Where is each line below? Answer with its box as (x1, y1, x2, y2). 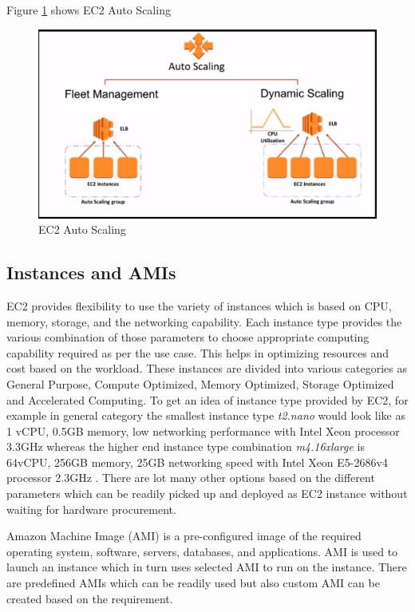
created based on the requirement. (6, 590, 173, 606)
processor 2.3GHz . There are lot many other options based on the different (6, 469, 375, 486)
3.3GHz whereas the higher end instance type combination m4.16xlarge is (6, 438, 365, 455)
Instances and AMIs (6, 260, 176, 285)
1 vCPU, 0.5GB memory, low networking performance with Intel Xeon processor (6, 422, 400, 439)
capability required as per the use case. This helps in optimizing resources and (6, 344, 389, 361)
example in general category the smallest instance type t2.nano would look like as (6, 407, 405, 424)
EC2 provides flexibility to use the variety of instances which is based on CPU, (6, 297, 392, 314)
